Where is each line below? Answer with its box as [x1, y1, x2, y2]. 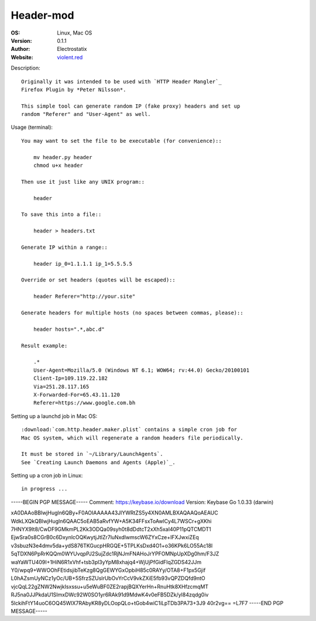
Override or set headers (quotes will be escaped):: [21, 277, 176, 283]
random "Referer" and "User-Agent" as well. [21, 111, 152, 118]
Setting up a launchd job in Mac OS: [11, 413, 98, 420]
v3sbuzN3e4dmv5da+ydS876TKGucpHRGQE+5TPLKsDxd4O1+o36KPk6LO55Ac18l [11, 542, 213, 549]
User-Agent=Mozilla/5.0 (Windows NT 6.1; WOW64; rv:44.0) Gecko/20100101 [33, 366, 250, 373]
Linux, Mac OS [57, 29, 92, 36]
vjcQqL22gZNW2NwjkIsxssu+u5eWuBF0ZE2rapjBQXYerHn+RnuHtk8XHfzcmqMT [11, 583, 209, 590]
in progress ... [21, 486, 68, 492]
